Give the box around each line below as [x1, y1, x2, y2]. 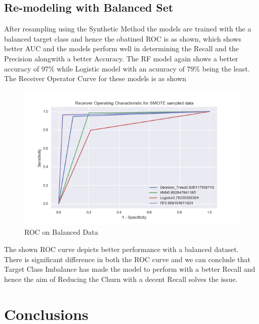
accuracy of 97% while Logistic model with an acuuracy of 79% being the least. [4, 63, 250, 74]
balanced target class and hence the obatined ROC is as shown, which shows [4, 33, 241, 44]
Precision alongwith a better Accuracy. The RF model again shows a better [4, 53, 238, 63]
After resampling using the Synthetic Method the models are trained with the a [4, 23, 251, 34]
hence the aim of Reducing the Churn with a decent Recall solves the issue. [4, 273, 238, 284]
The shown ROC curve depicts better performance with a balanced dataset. [4, 243, 239, 254]
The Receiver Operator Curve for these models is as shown [4, 73, 187, 84]
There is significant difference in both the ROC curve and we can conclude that [4, 254, 250, 264]
